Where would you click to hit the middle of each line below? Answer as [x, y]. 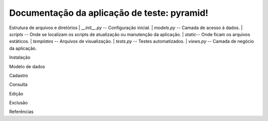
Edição [16, 93]
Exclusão [19, 103]
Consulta [18, 84]
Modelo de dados [27, 66]
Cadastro [19, 75]
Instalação [20, 57]
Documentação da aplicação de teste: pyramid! [109, 13]
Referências [22, 112]
